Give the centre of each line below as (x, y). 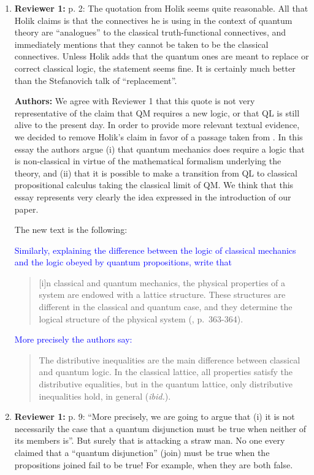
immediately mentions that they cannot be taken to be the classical (141, 44)
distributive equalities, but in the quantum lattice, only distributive (166, 384)
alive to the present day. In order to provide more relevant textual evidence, (157, 125)
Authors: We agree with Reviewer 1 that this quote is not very (135, 101)
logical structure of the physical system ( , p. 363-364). (141, 318)
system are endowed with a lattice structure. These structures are (162, 294)
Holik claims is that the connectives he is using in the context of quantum (153, 20)
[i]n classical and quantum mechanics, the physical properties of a (162, 282)
